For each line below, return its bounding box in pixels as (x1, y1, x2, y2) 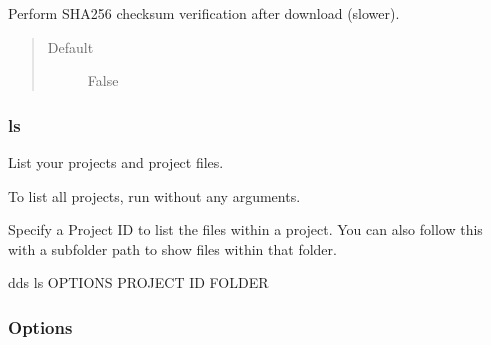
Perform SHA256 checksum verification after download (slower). (8, 3, 400, 23)
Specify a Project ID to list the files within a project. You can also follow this (8, 219, 483, 240)
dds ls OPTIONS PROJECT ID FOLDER (8, 272, 269, 293)
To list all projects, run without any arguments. (8, 185, 301, 206)
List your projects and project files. (8, 152, 224, 172)
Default (47, 36, 94, 57)
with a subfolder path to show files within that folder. (8, 238, 337, 259)
